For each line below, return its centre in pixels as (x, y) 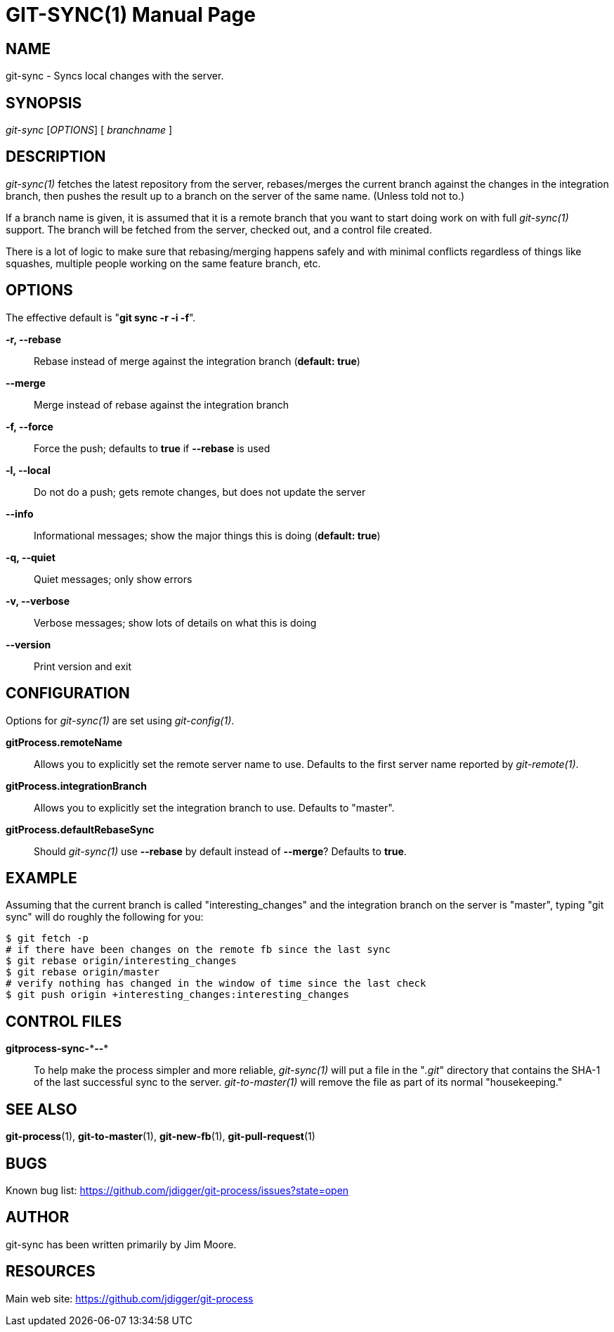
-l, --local (28, 470)
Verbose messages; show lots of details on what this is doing (175, 622)
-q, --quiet (31, 557)
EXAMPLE (41, 878)
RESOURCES (51, 1272)
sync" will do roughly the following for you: (105, 917)
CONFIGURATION (68, 693)
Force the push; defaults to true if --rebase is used (152, 448)
